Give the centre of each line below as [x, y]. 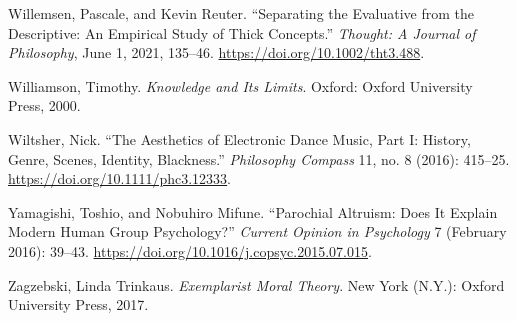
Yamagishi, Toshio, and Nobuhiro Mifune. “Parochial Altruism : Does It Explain [253, 211]
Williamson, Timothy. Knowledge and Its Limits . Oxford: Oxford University [240, 85]
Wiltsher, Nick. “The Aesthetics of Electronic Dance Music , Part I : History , [239, 138]
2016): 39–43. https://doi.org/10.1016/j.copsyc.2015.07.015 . [190, 250]
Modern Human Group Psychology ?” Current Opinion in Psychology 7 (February [257, 231]
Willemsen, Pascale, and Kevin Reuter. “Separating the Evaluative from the [241, 13]
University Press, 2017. [78, 304]
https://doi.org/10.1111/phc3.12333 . [120, 178]
